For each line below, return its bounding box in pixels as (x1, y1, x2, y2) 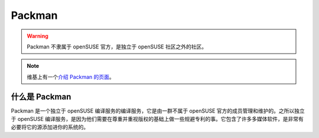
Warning (27, 32, 48, 40)
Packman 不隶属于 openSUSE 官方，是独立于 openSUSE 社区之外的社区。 (27, 43, 207, 50)
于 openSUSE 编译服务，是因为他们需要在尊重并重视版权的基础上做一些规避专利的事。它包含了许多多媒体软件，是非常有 (11, 116, 304, 123)
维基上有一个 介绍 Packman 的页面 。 (27, 73, 115, 80)
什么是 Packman (11, 91, 71, 101)
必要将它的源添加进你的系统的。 (11, 124, 89, 131)
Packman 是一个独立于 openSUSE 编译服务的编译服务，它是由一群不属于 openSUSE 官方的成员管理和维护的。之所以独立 (11, 107, 305, 114)
